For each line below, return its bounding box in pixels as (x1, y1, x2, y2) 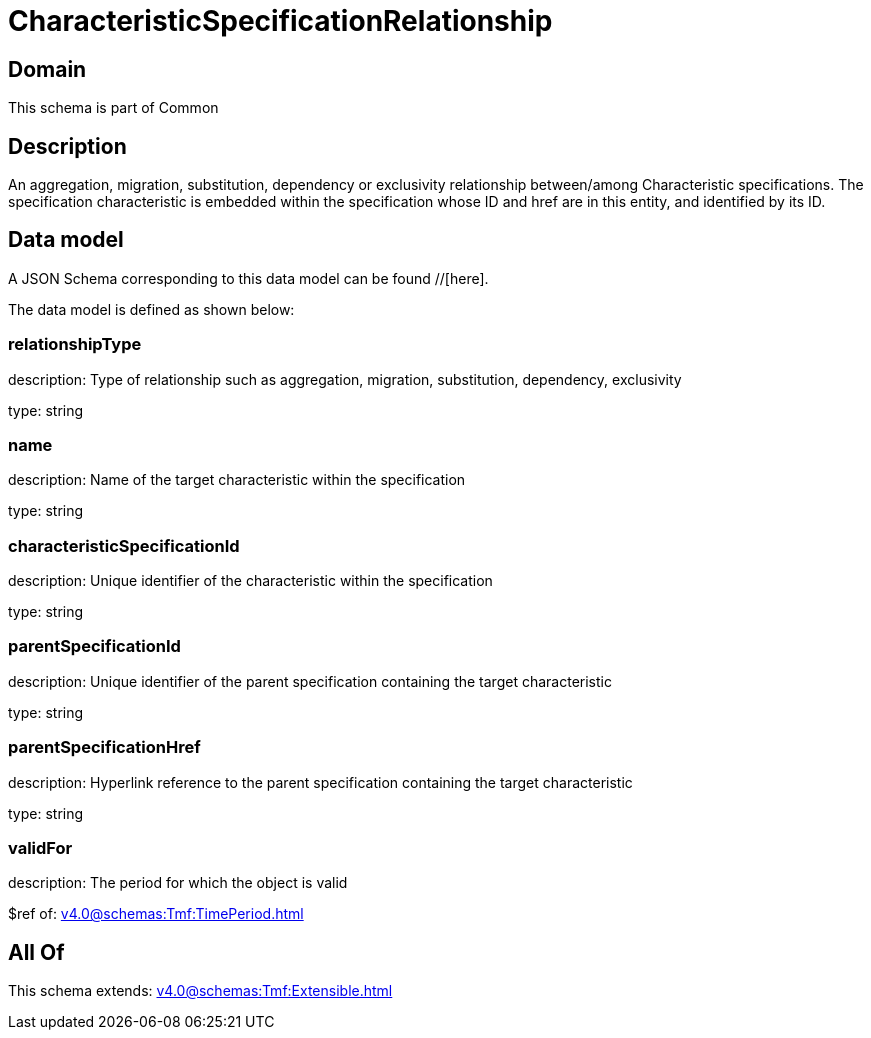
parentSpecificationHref (8, 737, 201, 758)
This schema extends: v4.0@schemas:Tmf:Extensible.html (8, 982, 393, 1000)
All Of (8, 939, 65, 965)
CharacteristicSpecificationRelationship (8, 4, 553, 38)
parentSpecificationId (8, 636, 181, 657)
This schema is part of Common (8, 99, 219, 117)
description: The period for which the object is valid (8, 874, 348, 892)
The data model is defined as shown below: (8, 300, 295, 318)
